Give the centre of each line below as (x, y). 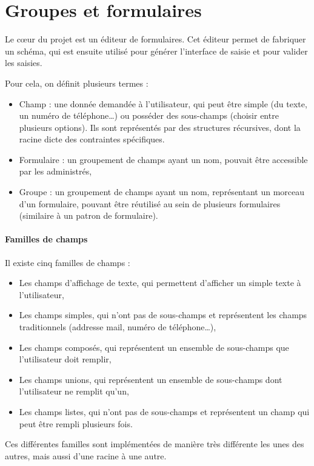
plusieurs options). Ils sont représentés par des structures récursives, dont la (160, 127)
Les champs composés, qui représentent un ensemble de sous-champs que (154, 347)
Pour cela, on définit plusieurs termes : (77, 83)
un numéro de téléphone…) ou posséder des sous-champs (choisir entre (149, 115)
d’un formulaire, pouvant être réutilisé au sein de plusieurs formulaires (150, 203)
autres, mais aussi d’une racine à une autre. (86, 455)
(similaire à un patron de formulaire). (89, 215)
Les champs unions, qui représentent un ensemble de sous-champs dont (151, 379)
